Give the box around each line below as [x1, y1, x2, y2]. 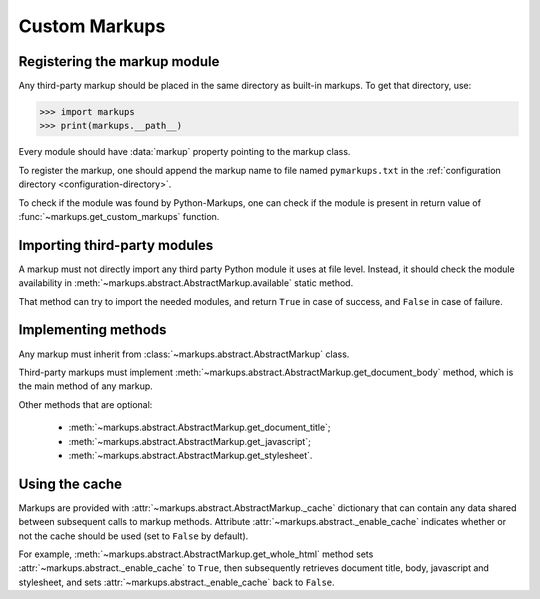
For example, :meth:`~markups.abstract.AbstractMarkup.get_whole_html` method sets [18, 548, 374, 560]
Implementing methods [18, 321, 167, 339]
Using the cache [18, 475, 123, 492]
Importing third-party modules [18, 236, 214, 254]
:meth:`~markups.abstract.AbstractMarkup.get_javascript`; [68, 435, 312, 447]
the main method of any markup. [18, 380, 154, 392]
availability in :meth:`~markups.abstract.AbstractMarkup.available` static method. [18, 277, 354, 289]
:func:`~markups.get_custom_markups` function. [18, 210, 220, 222]
